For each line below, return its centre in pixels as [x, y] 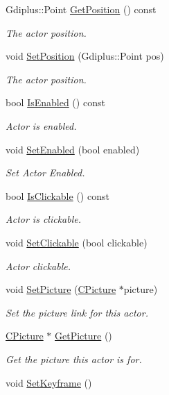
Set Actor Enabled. [45, 173]
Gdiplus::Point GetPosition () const [81, 9]
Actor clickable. [38, 266]
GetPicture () [83, 336]
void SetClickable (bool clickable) [77, 242]
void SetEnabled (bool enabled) [73, 149]
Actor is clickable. [44, 219]
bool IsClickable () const [57, 195]
